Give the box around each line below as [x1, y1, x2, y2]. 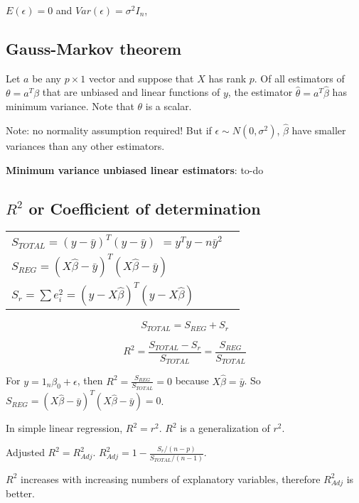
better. [6, 486, 35, 501]
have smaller [291, 123, 346, 138]
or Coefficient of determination [28, 197, 261, 219]
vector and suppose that [88, 70, 194, 85]
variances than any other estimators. [6, 139, 165, 153]
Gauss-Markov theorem [6, 37, 182, 59]
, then [77, 373, 103, 388]
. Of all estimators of [254, 70, 345, 85]
